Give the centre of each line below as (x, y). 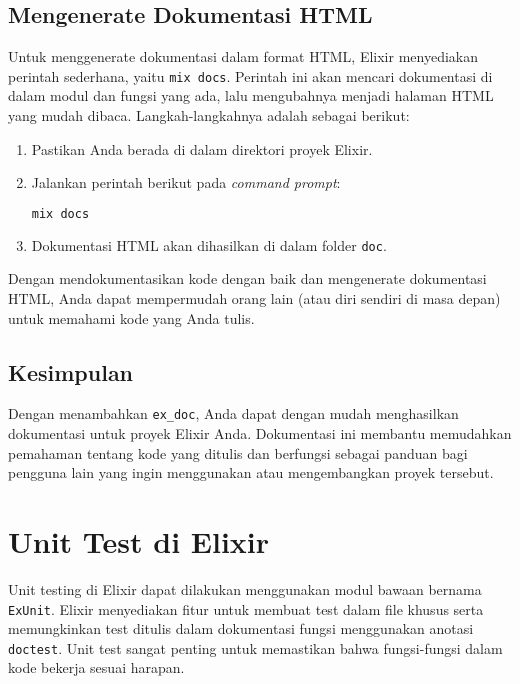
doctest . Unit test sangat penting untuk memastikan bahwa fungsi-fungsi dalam (255, 647)
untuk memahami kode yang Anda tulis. (131, 317)
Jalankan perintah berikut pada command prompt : (186, 182)
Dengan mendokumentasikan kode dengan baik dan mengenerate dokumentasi (247, 278)
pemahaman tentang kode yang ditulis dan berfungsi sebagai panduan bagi (238, 452)
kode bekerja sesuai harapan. (96, 667)
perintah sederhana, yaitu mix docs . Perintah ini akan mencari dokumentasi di (250, 75)
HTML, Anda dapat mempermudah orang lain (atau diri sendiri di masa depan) (254, 297)
